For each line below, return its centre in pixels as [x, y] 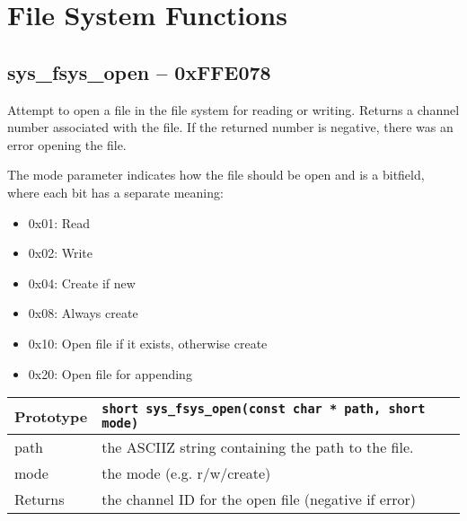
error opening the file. [67, 144]
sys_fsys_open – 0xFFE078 [139, 71]
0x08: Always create [83, 313]
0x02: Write [61, 253]
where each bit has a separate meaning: [115, 192]
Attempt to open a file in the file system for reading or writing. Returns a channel [233, 109]
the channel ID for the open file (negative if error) [259, 499]
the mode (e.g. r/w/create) [186, 473]
